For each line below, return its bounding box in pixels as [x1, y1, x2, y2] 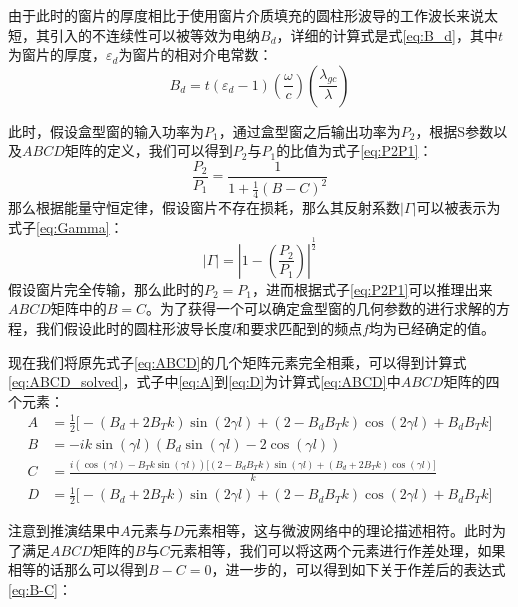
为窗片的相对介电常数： [118, 44, 273, 65]
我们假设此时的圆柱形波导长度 [35, 317, 232, 338]
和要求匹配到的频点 [236, 317, 363, 338]
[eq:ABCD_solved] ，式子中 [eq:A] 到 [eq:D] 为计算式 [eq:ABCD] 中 [8, 371, 401, 392]
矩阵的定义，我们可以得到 [64, 140, 233, 161]
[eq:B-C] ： [8, 579, 72, 600]
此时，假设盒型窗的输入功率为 [8, 120, 204, 141]
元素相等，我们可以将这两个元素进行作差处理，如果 [169, 539, 506, 560]
